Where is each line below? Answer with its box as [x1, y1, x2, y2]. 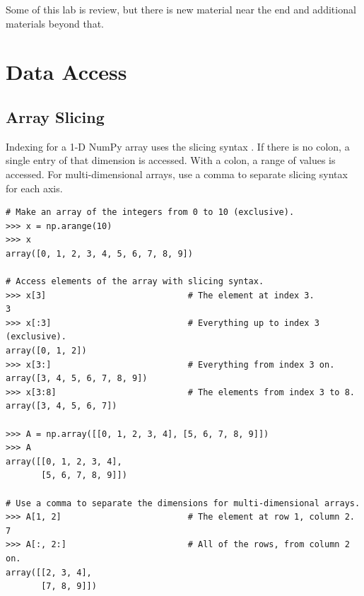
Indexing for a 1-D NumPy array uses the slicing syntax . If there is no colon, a [6, 139, 350, 153]
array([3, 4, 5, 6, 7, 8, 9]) [6, 373, 148, 384]
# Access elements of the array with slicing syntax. [6, 276, 264, 287]
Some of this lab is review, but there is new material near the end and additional [6, 2, 356, 16]
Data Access [6, 57, 127, 86]
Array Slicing [6, 105, 105, 127]
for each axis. [6, 180, 63, 195]
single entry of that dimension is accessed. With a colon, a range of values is [6, 153, 336, 168]
